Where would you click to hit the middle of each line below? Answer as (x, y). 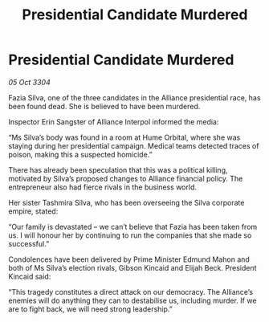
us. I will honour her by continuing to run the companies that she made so (130, 235)
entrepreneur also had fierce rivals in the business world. (102, 187)
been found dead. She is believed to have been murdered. (104, 106)
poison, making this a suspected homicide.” (80, 154)
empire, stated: (33, 211)
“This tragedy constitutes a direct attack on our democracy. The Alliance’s (131, 291)
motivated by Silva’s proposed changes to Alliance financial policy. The (126, 178)
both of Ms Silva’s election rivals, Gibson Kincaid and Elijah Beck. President (132, 267)
